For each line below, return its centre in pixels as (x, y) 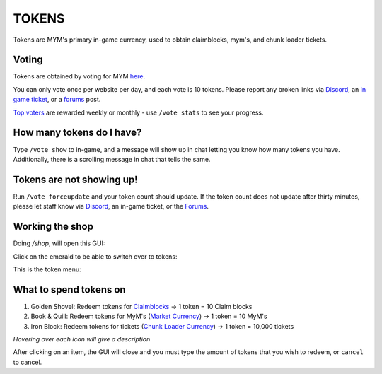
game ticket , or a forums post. (57, 100)
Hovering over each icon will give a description (82, 339)
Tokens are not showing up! (75, 179)
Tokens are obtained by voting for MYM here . (79, 76)
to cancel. (28, 362)
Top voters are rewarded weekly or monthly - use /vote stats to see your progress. (139, 112)
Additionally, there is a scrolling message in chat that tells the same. (112, 159)
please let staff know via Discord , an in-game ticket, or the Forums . (111, 206)
